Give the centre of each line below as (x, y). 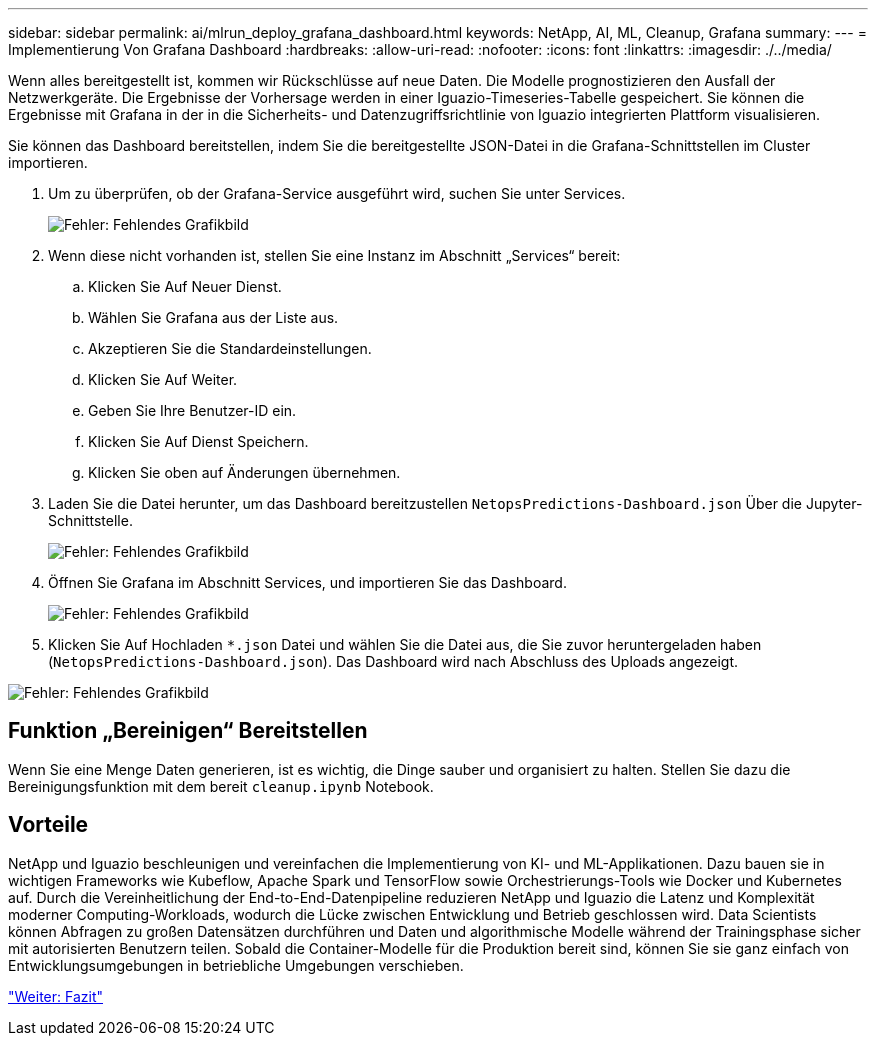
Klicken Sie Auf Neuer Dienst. (185, 286)
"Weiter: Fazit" (56, 996)
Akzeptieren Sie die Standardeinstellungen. (230, 348)
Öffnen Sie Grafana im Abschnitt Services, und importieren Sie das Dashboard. (307, 582)
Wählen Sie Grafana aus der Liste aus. (213, 317)
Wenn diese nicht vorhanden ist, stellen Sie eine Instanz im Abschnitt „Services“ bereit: (334, 255)
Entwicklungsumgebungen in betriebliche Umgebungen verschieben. (236, 965)
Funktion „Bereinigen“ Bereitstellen (188, 731)
